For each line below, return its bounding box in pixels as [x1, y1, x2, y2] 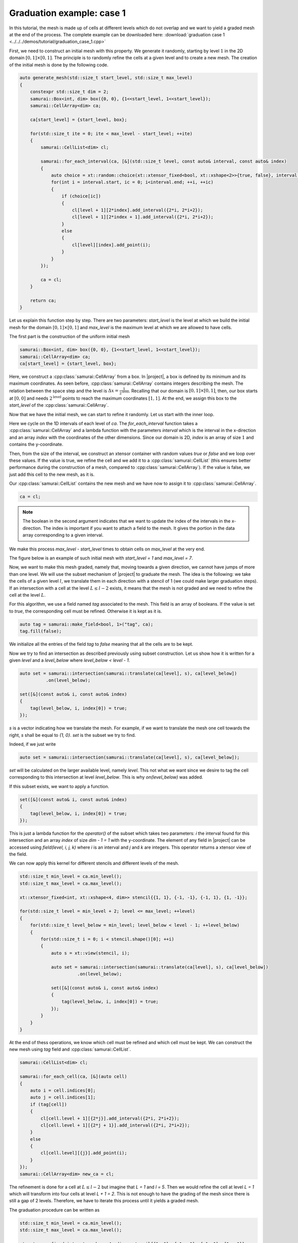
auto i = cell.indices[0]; [30, 1087, 96, 1093]
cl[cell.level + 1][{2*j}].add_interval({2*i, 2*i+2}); [40, 1115, 180, 1121]
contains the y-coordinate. [9, 442, 64, 447]
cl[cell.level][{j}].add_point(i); [40, 1150, 128, 1156]
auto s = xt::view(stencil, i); [51, 950, 130, 956]
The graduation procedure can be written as [9, 1207, 100, 1213]
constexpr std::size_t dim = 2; [30, 89, 109, 94]
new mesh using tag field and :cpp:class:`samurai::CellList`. [9, 1047, 131, 1053]
